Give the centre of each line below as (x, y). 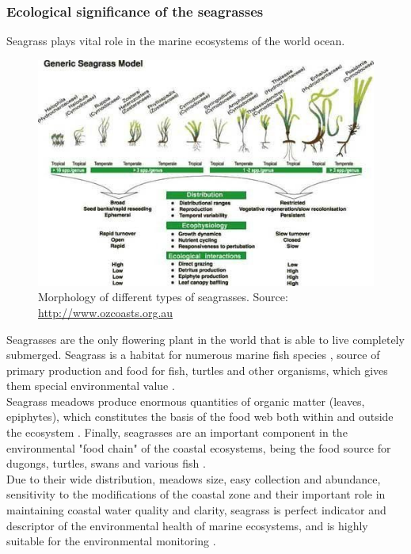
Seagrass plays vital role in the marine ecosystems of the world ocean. (176, 41)
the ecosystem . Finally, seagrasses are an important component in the (177, 432)
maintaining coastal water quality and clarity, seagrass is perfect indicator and (196, 510)
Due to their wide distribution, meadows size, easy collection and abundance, (194, 478)
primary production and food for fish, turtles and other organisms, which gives (197, 370)
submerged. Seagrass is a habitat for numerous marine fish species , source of (193, 355)
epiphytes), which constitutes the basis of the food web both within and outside (200, 416)
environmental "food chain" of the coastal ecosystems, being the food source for (199, 447)
